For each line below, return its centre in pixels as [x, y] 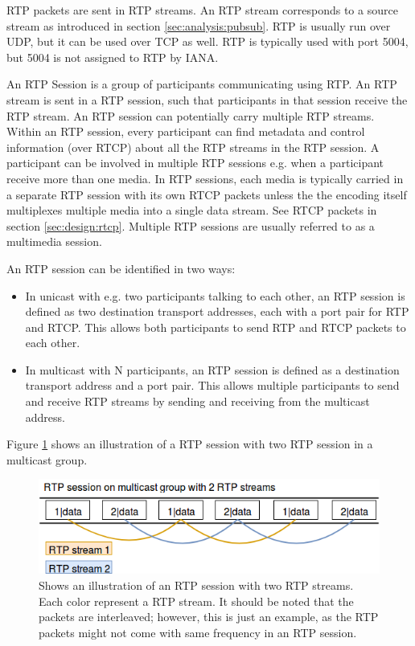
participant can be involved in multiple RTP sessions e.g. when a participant [195, 163]
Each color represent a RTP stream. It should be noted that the [196, 601]
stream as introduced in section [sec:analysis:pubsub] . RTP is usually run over [199, 25]
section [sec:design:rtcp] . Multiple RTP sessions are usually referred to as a [191, 225]
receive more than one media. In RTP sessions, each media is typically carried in [205, 178]
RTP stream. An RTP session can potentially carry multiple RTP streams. [191, 115]
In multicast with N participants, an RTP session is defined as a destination [212, 369]
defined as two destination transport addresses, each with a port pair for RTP [217, 311]
